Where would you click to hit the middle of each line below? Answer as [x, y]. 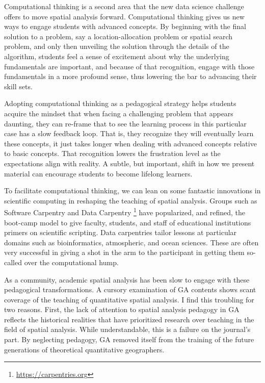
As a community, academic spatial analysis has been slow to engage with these [127, 279]
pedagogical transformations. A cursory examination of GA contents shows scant [130, 289]
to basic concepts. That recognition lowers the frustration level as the [112, 153]
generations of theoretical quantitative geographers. [84, 349]
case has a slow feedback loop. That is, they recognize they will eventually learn [129, 133]
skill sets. [18, 86]
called [13, 262]
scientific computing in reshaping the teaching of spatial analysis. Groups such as [131, 200]
